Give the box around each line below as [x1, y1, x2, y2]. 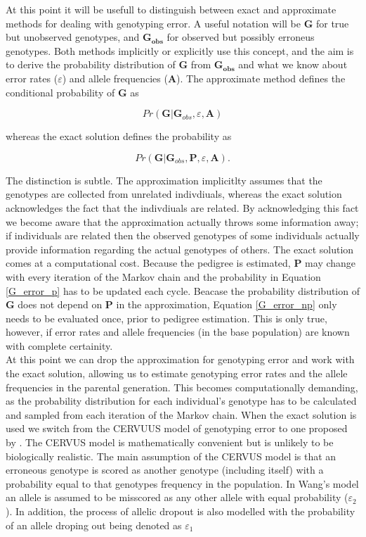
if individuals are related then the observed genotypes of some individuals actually [6, 228, 360, 243]
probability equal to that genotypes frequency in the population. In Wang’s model [6, 476, 359, 491]
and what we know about [238, 57, 348, 72]
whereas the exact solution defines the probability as [6, 129, 232, 144]
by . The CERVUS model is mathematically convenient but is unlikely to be [6, 435, 334, 450]
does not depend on [18, 297, 103, 312]
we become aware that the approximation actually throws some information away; [6, 214, 359, 229]
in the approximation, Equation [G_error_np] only [116, 297, 337, 312]
